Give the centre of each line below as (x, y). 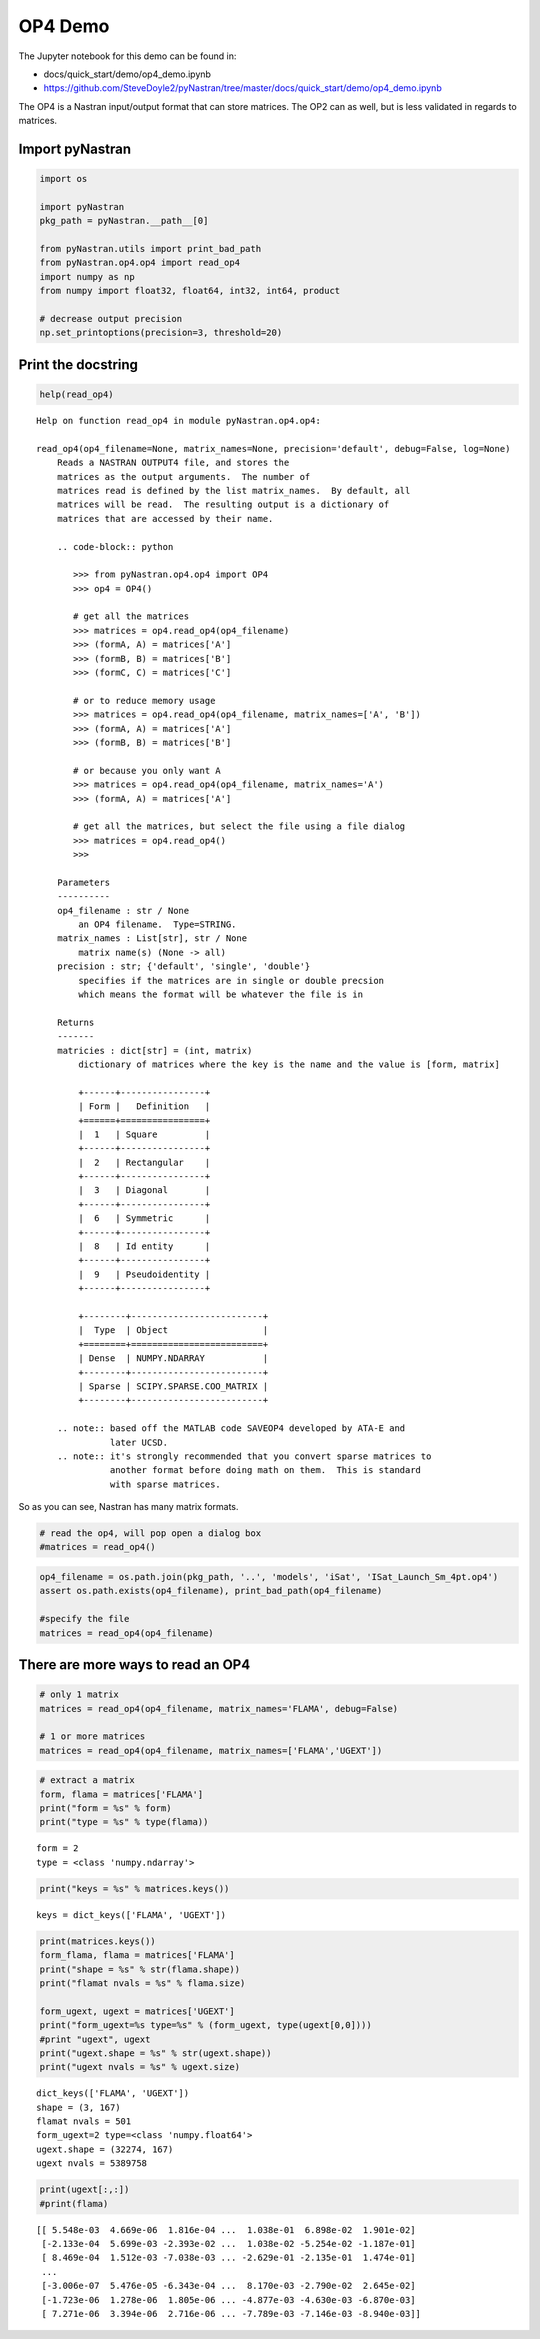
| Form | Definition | (144, 1106)
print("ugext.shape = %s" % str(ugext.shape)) (155, 2053)
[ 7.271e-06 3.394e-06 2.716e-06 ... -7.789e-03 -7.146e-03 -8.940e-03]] (231, 2313)
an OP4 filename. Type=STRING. (157, 924)
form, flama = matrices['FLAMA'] (121, 1794)
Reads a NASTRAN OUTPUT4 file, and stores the (173, 463)
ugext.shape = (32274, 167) (105, 2149)
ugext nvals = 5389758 (92, 2163)
